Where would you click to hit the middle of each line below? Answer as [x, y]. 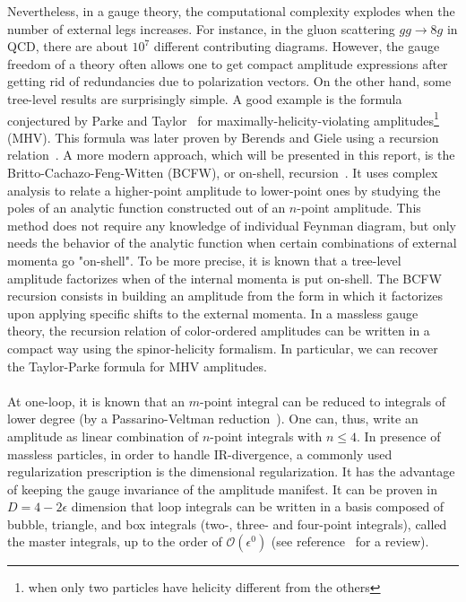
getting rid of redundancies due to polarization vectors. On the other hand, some [229, 81]
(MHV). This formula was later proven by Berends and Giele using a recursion [223, 137]
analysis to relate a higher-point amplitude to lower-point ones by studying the [224, 190]
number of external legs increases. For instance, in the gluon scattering [201, 28]
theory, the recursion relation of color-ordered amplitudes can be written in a [219, 331]
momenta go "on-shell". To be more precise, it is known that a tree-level [204, 260]
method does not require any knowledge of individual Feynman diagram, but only [232, 225]
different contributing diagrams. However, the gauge [297, 46]
